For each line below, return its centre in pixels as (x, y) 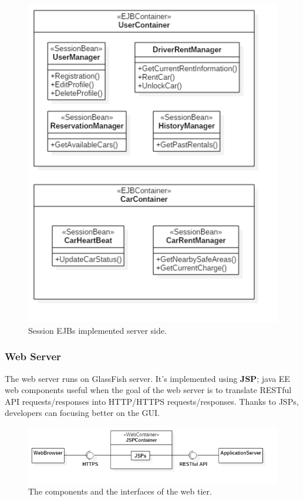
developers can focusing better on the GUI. (82, 413)
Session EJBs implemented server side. (97, 330)
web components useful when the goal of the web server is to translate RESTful (148, 390)
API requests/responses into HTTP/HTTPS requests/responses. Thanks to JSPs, (152, 401)
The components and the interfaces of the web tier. (120, 491)
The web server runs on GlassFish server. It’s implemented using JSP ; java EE (147, 378)
